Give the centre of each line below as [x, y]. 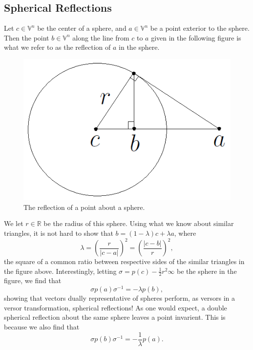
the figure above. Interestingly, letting [60, 271]
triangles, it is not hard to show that [59, 233]
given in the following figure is [196, 37]
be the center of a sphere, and [82, 28]
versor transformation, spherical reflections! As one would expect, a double [116, 307]
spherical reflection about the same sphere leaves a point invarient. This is [115, 317]
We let [14, 223]
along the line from [101, 37]
